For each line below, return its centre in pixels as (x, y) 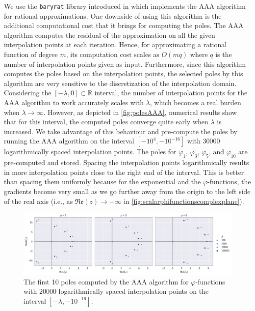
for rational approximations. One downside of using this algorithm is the (113, 15)
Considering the (28, 93)
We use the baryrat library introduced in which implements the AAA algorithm (125, 6)
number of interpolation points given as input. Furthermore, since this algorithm (125, 64)
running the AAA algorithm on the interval (69, 141)
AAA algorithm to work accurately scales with (74, 102)
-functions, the (229, 182)
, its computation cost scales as (113, 54)
